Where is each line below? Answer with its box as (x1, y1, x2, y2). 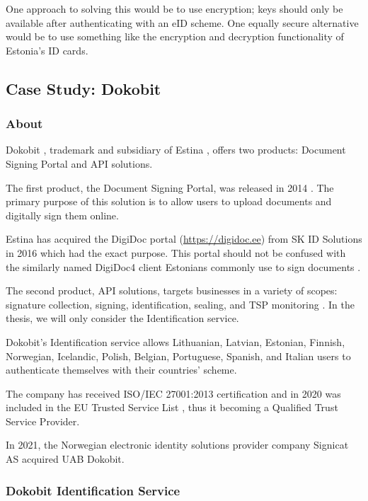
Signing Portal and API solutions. (6, 156, 153, 171)
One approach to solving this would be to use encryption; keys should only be (6, 1, 343, 16)
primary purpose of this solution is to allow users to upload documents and (6, 194, 332, 209)
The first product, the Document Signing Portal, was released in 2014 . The (6, 180, 334, 195)
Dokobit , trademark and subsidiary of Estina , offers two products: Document (6, 142, 346, 157)
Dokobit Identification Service (6, 481, 180, 499)
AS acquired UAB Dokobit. (6, 451, 125, 466)
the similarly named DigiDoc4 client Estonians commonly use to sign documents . (6, 259, 361, 274)
